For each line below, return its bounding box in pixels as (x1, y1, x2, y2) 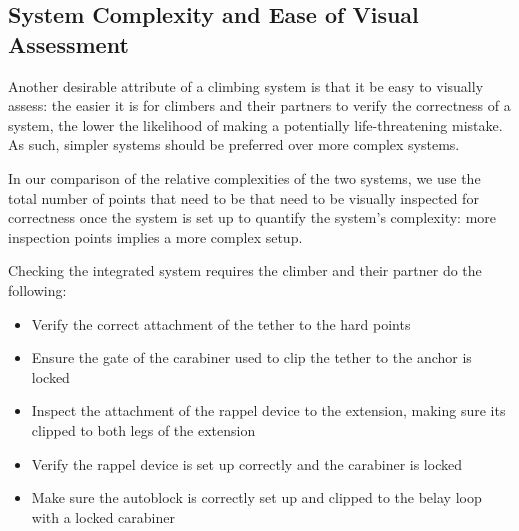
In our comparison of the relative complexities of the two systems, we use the (8, 167, 481, 188)
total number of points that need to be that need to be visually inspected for (8, 187, 479, 208)
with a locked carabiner (31, 506, 175, 527)
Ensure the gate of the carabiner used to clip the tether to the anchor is (31, 347, 472, 368)
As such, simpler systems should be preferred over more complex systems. (8, 134, 460, 155)
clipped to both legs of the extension (31, 419, 256, 440)
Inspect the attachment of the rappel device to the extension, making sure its (31, 400, 506, 421)
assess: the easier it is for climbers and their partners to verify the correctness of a (8, 95, 511, 116)
